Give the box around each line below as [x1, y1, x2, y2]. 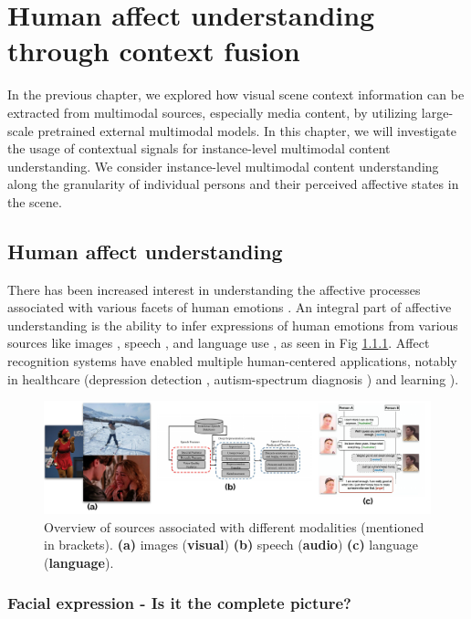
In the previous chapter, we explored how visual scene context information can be [7, 85, 465, 104]
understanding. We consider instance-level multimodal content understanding [7, 156, 439, 175]
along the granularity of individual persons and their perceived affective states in [7, 174, 459, 194]
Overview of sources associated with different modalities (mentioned [44, 517, 424, 536]
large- [421, 102, 454, 121]
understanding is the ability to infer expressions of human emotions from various [7, 315, 458, 334]
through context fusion [7, 32, 300, 69]
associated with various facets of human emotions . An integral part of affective [7, 298, 452, 317]
